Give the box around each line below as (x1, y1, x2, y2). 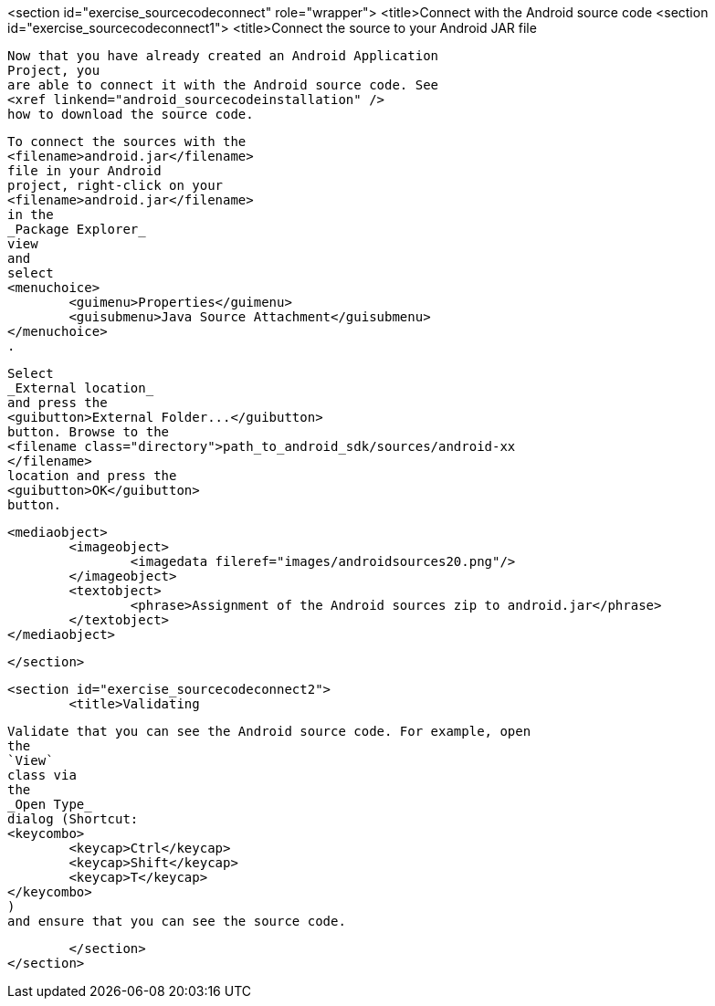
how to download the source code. (7, 107, 254, 121)
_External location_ (7, 381, 154, 395)
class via (7, 768, 77, 782)
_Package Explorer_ (7, 222, 146, 236)
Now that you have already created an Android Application (7, 48, 439, 63)
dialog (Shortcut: (7, 812, 139, 826)
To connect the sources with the (7, 134, 247, 149)
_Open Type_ (7, 797, 92, 812)
